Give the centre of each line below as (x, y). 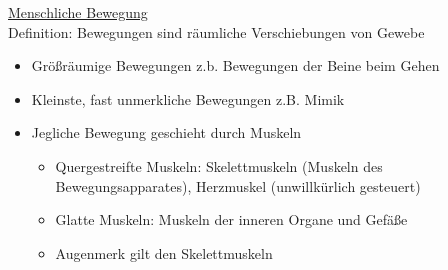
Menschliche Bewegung (78, 12)
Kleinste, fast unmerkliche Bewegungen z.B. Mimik (188, 98)
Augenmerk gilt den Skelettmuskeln (164, 252)
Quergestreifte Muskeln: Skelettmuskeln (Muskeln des (219, 165)
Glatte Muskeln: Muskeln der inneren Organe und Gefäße (231, 219)
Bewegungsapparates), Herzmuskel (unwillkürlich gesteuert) (238, 185)
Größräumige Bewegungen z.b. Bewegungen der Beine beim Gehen (235, 65)
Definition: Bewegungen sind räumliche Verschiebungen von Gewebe (216, 31)
